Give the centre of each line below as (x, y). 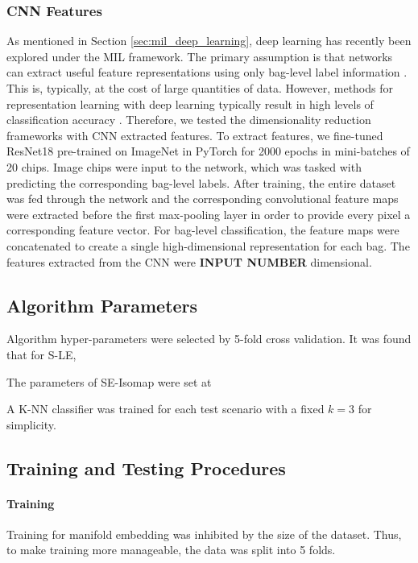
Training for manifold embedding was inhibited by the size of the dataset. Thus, (204, 534)
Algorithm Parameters (102, 305)
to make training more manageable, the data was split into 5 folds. (171, 550)
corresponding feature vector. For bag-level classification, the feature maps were (203, 230)
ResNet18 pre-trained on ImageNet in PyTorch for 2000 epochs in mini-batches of (208, 151)
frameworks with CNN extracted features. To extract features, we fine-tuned (195, 135)
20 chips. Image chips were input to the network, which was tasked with (184, 166)
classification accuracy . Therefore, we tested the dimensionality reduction (189, 120)
